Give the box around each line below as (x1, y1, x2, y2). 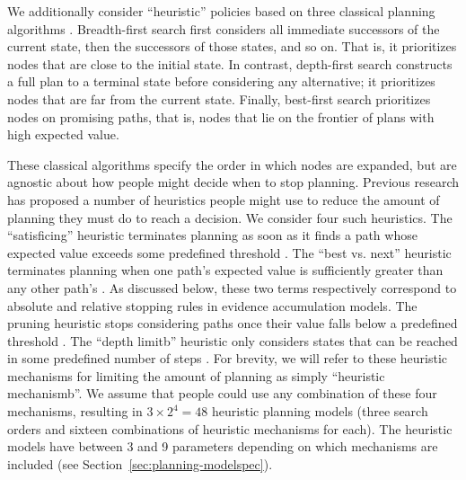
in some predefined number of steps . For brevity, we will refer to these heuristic (7, 349, 448, 368)
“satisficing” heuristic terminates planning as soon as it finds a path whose (7, 226, 418, 244)
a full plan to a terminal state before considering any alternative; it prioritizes (7, 72, 435, 91)
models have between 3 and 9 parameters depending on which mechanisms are (7, 437, 438, 456)
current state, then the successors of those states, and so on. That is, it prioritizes (7, 37, 457, 56)
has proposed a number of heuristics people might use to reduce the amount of (7, 190, 440, 209)
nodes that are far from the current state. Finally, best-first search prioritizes (7, 89, 431, 108)
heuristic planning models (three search (212, 402, 428, 421)
